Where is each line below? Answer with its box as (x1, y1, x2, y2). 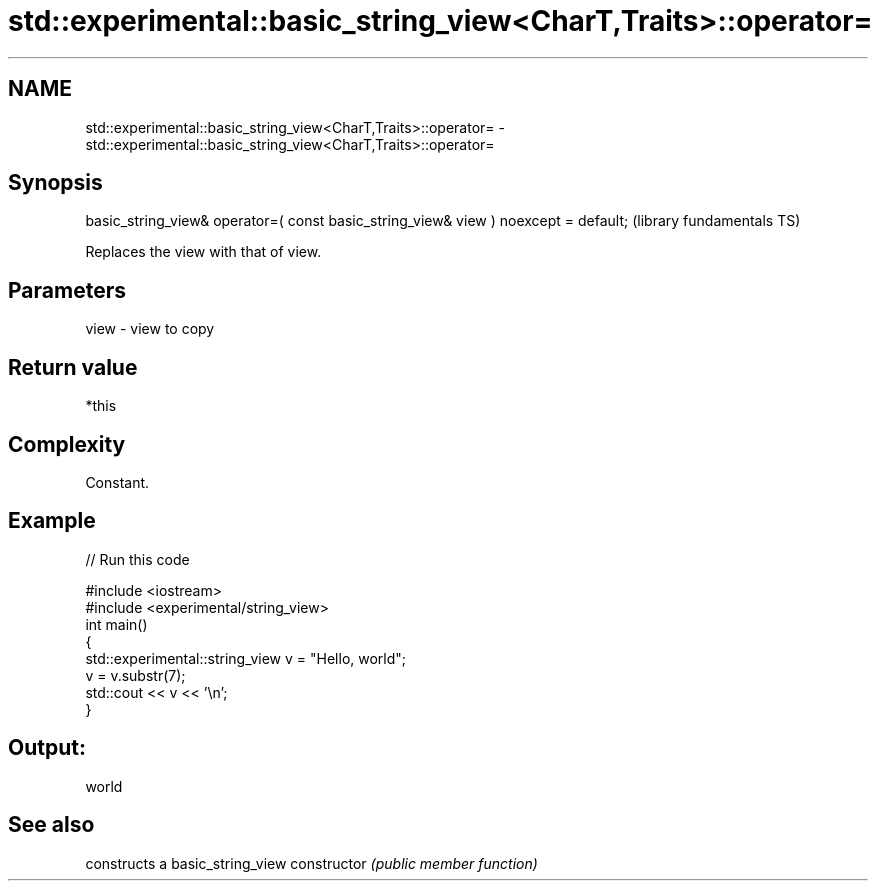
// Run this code (85, 550, 190, 568)
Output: (8, 735, 86, 761)
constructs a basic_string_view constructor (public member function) (85, 854, 538, 872)
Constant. (85, 473, 150, 491)
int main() (85, 615, 148, 633)
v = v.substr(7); (85, 666, 186, 684)
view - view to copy (85, 320, 215, 338)
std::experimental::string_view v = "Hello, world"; (85, 649, 407, 667)
